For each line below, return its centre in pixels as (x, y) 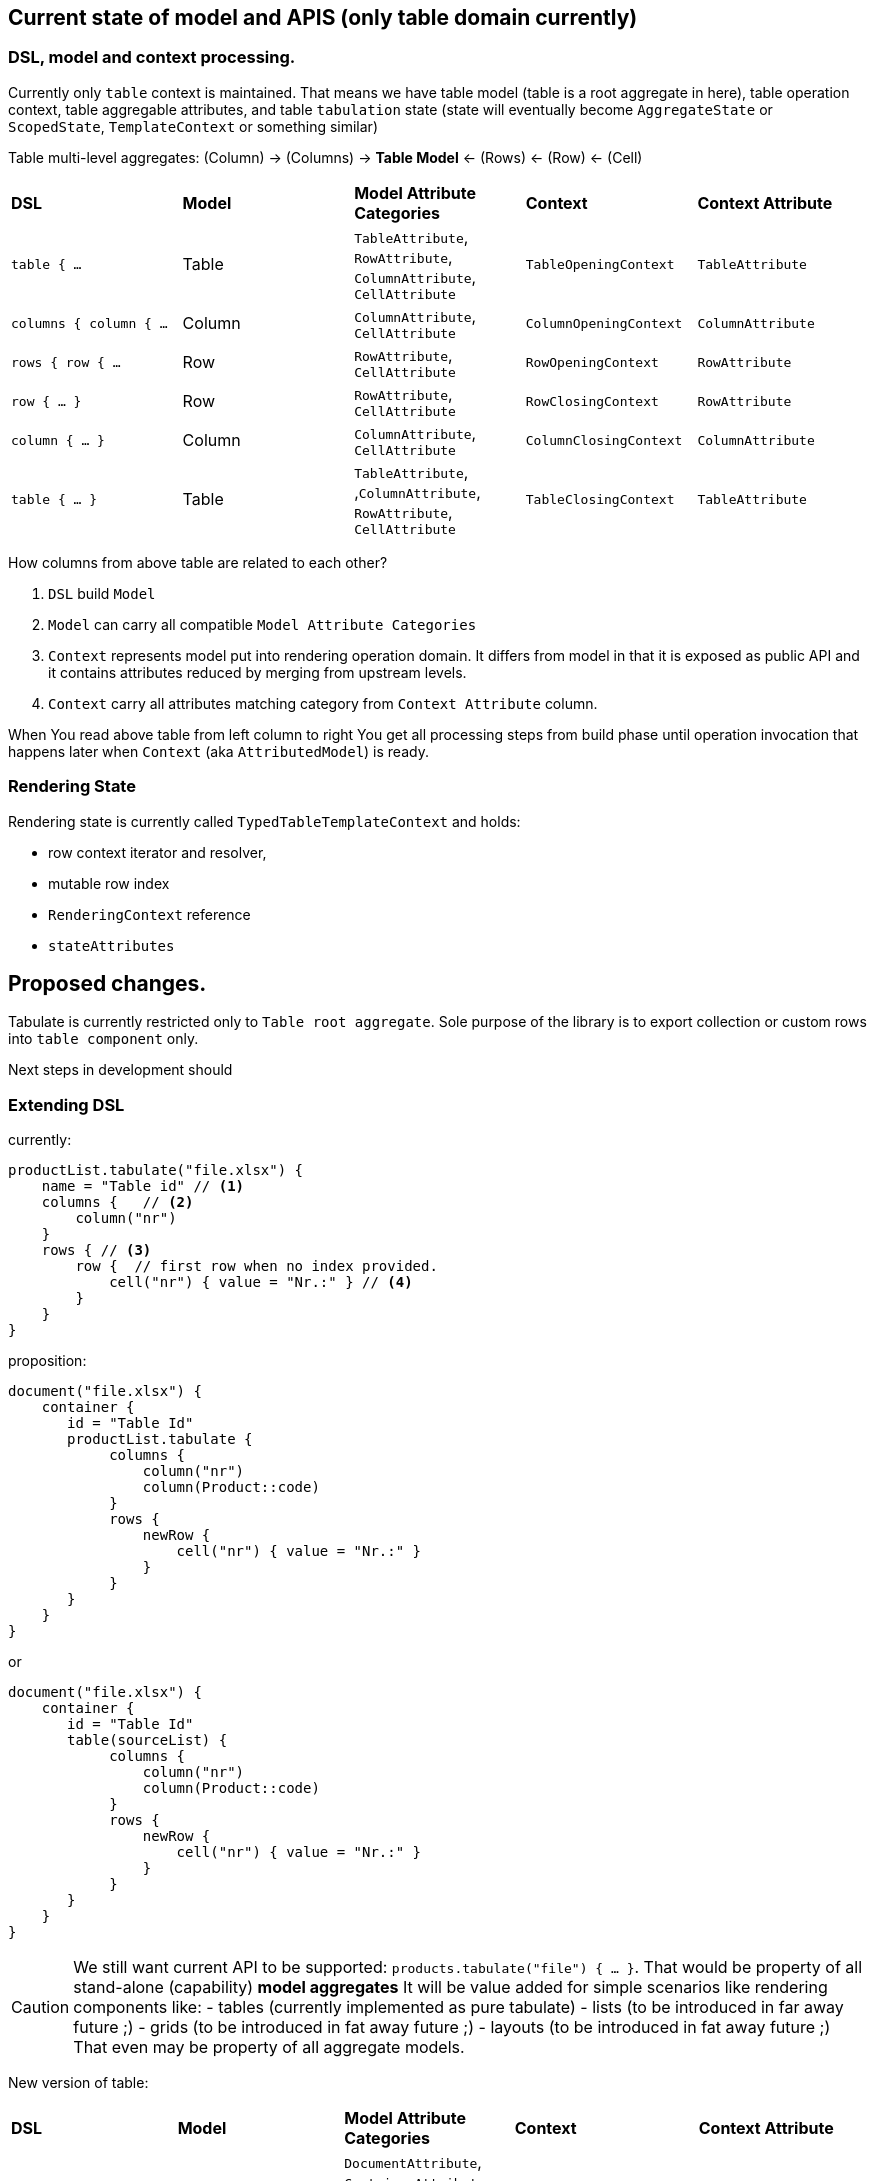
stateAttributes (111, 945)
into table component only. (103, 1039)
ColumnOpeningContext (604, 323)
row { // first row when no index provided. (256, 1266)
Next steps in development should (120, 1070)
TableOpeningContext (600, 264)
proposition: (47, 1361)
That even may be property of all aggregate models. (269, 2047)
